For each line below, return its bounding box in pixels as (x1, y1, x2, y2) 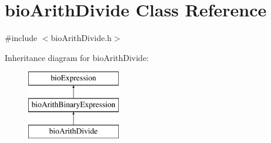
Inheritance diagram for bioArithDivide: (5, 51, 149, 63)
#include (5, 32, 38, 44)
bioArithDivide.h (51, 32, 112, 44)
